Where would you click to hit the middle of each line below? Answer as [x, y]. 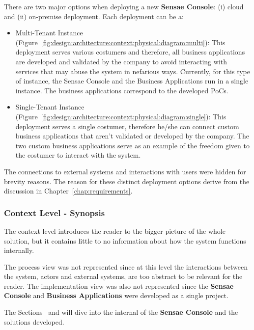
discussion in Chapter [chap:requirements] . [68, 191]
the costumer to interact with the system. [78, 155]
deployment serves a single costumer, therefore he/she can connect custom [127, 126]
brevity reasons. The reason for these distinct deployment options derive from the [127, 181]
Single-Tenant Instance [50, 107]
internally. [19, 250]
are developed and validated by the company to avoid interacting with [121, 61]
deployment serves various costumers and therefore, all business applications [130, 52]
